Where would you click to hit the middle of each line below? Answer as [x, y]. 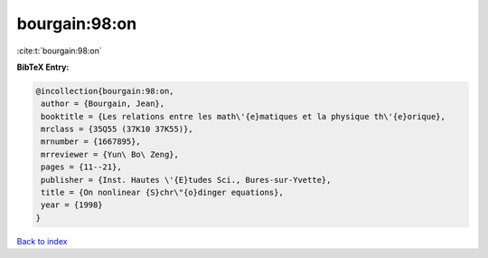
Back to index [42, 241]
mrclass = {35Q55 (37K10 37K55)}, [117, 129]
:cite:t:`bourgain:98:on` [60, 51]
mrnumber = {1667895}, [91, 142]
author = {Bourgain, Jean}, [103, 104]
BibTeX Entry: [43, 67]
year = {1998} [72, 205]
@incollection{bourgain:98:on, [105, 91]
